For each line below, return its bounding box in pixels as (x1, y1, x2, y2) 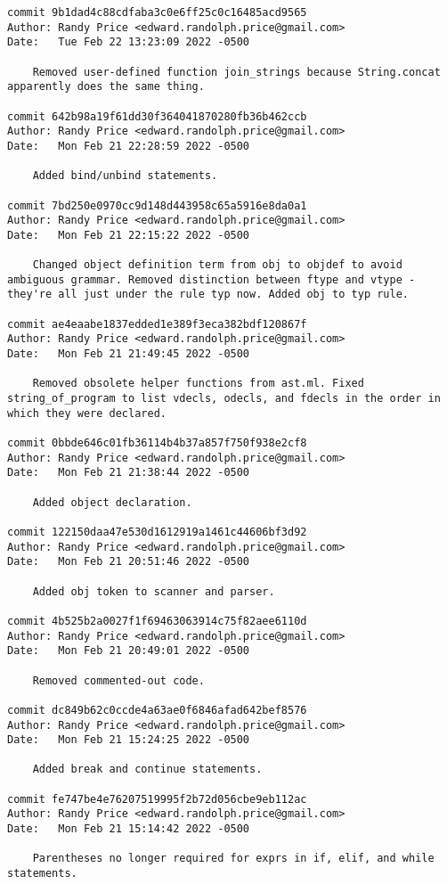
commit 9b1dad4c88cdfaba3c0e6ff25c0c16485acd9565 (7, 6, 307, 19)
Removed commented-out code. (32, 674, 205, 687)
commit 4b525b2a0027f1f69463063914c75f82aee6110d (7, 614, 307, 627)
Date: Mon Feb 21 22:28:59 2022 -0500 (7, 139, 250, 152)
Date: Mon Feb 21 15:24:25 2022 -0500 (7, 733, 250, 747)
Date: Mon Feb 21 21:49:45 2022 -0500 (7, 348, 250, 361)
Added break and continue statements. (32, 763, 263, 776)
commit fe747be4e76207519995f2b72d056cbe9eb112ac (7, 792, 307, 806)
